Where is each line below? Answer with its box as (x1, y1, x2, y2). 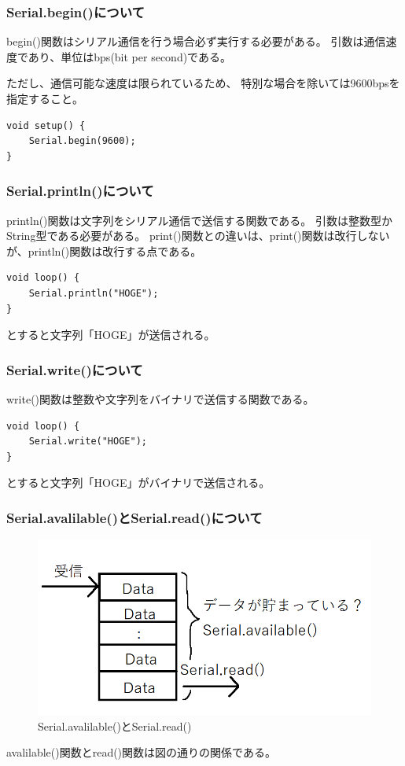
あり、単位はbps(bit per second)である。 (28, 48, 231, 64)
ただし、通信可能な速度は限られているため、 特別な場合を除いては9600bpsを (6, 75, 400, 91)
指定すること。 (6, 90, 83, 106)
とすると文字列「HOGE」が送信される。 (6, 326, 215, 343)
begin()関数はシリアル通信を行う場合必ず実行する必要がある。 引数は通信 (6, 33, 386, 50)
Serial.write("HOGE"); (28, 436, 147, 447)
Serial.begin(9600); (28, 135, 136, 147)
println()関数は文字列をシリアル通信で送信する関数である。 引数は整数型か (6, 212, 392, 228)
